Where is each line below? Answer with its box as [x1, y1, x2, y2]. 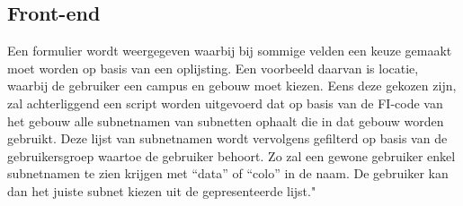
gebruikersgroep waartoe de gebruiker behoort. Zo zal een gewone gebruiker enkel [7, 146, 456, 165]
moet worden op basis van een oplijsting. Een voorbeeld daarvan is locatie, [7, 58, 419, 77]
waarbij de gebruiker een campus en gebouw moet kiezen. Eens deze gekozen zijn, [7, 76, 457, 95]
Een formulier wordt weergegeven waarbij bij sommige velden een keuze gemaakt [7, 41, 452, 60]
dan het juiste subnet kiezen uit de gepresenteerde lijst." [7, 181, 316, 200]
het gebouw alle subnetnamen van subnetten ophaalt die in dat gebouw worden [7, 111, 444, 130]
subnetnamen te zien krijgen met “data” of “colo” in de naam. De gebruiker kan [7, 164, 449, 183]
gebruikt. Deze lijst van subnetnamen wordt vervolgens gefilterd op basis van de [7, 129, 448, 148]
